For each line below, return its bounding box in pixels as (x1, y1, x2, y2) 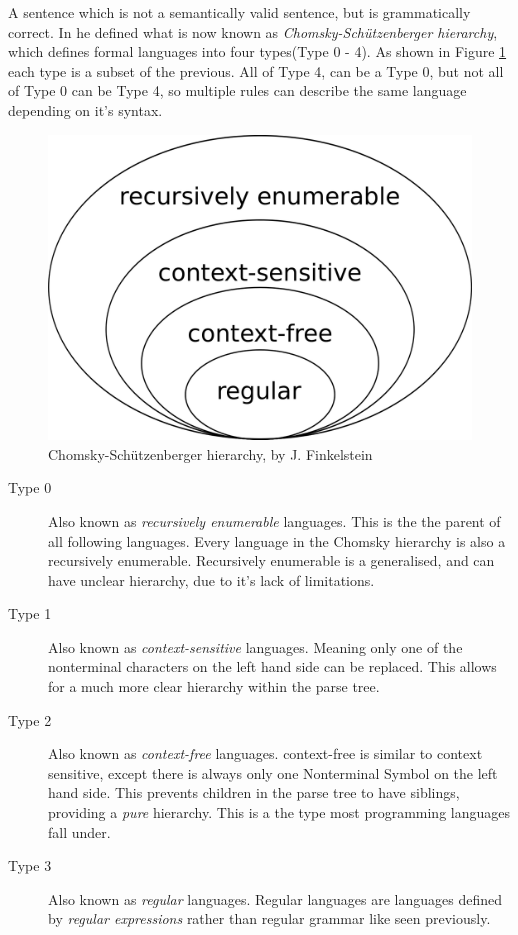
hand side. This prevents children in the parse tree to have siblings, (48, 782, 460, 803)
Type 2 (8, 709, 52, 730)
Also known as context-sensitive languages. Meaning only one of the (48, 636, 463, 657)
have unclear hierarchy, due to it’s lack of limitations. (48, 569, 375, 590)
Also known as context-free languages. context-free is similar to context (48, 743, 483, 764)
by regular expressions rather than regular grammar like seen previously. (48, 908, 491, 929)
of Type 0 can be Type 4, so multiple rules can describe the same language (8, 80, 467, 101)
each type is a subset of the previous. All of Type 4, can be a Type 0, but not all (8, 60, 504, 81)
